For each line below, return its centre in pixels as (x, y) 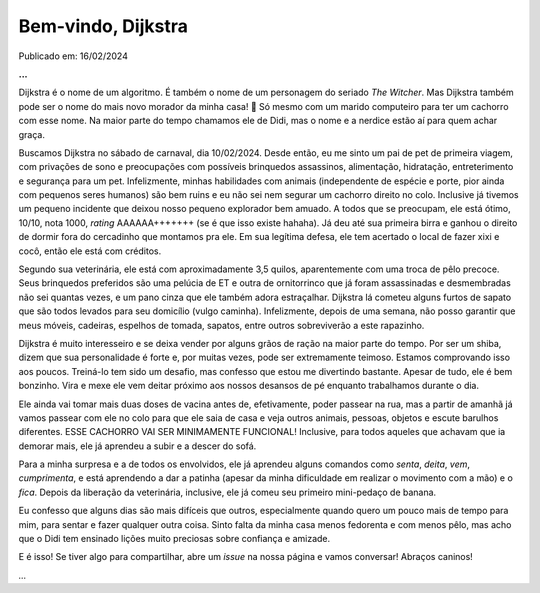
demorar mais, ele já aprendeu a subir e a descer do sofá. (137, 446)
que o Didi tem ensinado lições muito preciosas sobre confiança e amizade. (174, 539)
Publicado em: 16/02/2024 (73, 56)
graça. (31, 134)
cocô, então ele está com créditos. (90, 251)
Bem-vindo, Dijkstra (103, 26)
